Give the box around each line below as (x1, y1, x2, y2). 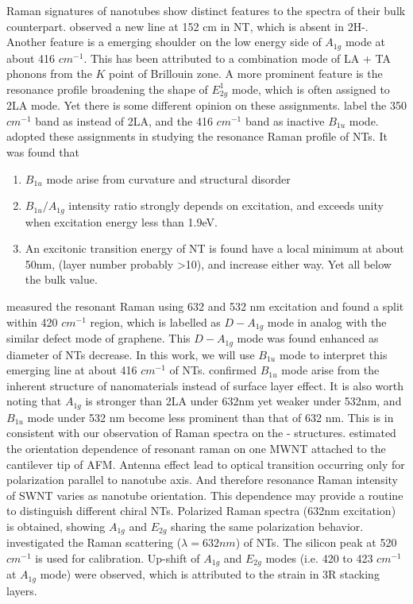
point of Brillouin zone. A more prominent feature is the (109, 65, 383, 82)
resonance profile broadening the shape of (6, 80, 208, 97)
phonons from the (6, 65, 92, 82)
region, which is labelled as (90, 313, 221, 330)
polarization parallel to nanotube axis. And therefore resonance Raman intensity (6, 471, 398, 488)
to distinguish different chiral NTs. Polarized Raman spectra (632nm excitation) (6, 502, 396, 519)
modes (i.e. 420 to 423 (265, 550, 373, 567)
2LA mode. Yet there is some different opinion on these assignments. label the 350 (6, 97, 407, 114)
